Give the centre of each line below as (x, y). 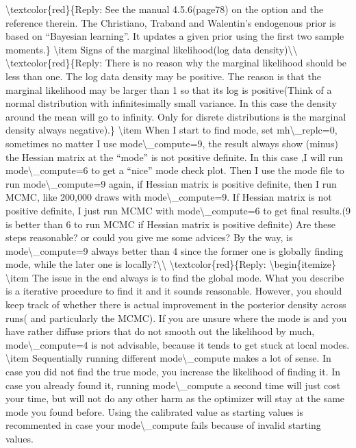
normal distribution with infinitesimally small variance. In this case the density (171, 103)
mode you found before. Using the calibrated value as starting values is (154, 411)
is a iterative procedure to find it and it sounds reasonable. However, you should (174, 291)
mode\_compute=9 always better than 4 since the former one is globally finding (175, 250)
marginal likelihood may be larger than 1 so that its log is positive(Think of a (169, 89)
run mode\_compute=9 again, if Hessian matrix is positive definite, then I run (171, 183)
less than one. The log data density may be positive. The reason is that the (163, 76)
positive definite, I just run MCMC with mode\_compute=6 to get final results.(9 (178, 210)
